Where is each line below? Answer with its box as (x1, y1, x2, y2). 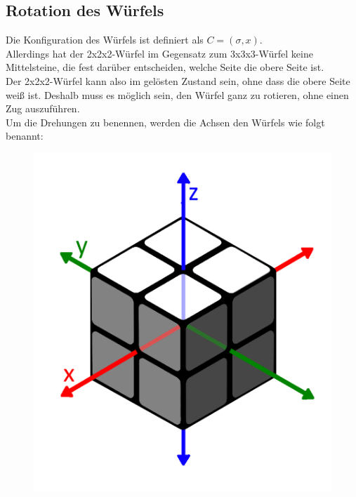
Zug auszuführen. (6, 101, 80, 116)
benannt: (6, 128, 44, 143)
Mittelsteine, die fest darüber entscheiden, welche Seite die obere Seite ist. (6, 60, 324, 74)
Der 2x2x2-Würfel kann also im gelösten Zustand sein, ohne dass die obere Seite (6, 73, 350, 88)
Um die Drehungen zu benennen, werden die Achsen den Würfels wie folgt (6, 114, 325, 129)
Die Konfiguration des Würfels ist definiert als (6, 32, 204, 47)
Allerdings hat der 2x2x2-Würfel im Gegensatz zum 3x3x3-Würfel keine (6, 46, 313, 60)
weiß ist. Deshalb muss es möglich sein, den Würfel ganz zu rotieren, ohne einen (6, 87, 349, 102)
